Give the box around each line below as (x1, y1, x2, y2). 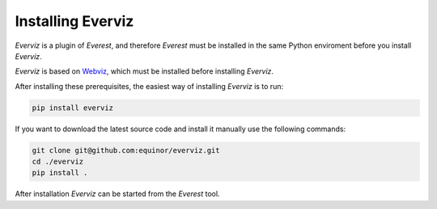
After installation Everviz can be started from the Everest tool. (15, 189, 220, 198)
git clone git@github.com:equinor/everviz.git (32, 146, 220, 155)
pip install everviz (32, 103, 113, 113)
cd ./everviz (32, 157, 84, 166)
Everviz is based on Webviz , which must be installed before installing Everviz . (15, 66, 274, 76)
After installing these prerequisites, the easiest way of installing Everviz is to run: (15, 81, 283, 91)
